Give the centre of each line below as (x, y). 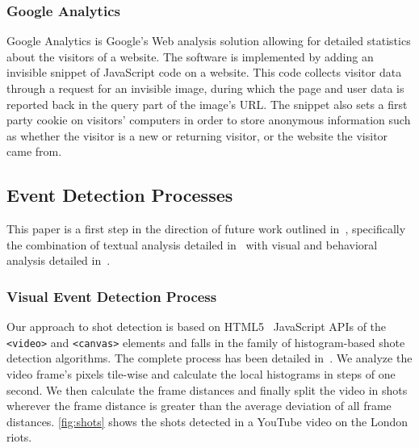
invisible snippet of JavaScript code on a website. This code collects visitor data (204, 72)
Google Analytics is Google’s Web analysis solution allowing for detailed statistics (209, 41)
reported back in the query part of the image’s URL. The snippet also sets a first (207, 104)
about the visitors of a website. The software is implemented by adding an (190, 56)
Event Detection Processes (120, 195)
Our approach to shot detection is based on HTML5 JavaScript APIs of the (197, 327)
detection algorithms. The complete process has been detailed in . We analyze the (209, 358)
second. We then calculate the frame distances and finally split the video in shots (207, 389)
